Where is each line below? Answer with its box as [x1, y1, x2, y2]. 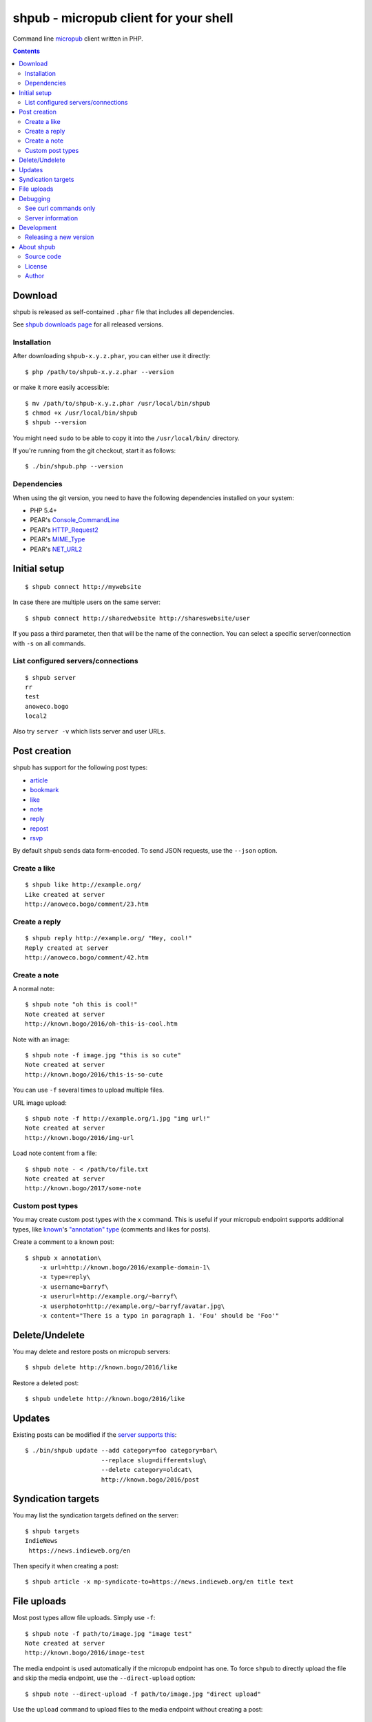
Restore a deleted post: [12, 1378, 79, 1387]
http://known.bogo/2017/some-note [25, 1185, 141, 1192]
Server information [25, 214, 79, 222]
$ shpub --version [25, 419, 87, 426]
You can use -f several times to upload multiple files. [12, 1086, 165, 1095]
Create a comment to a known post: [12, 1238, 114, 1246]
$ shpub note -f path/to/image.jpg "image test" [25, 1630, 192, 1637]
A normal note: [12, 985, 55, 993]
